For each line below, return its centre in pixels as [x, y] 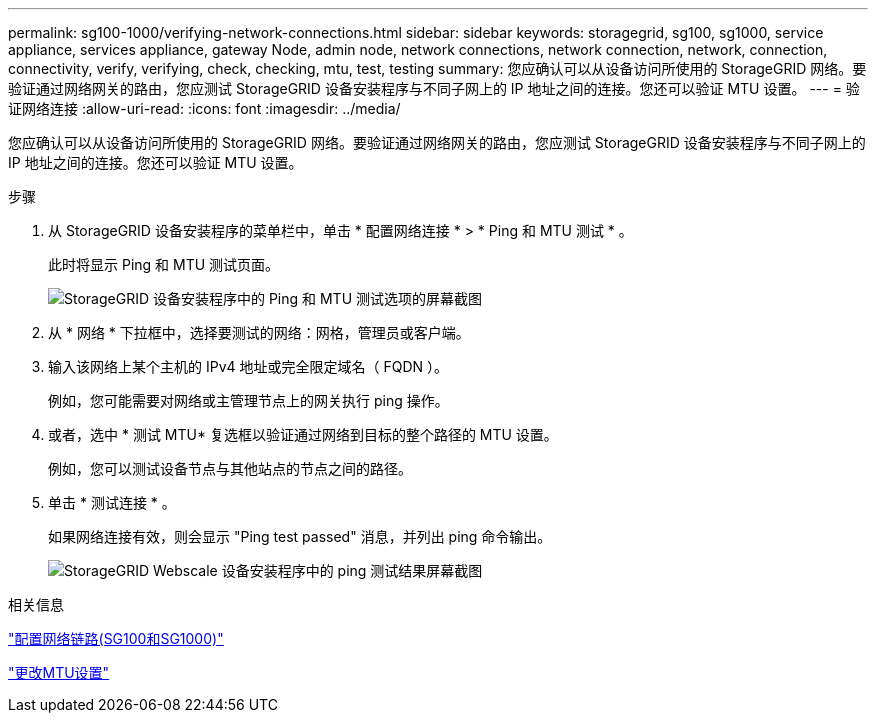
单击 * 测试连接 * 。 [112, 502]
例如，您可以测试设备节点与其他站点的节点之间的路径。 [230, 468]
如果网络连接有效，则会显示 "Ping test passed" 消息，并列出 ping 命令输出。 [300, 536]
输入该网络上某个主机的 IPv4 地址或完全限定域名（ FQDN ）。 [248, 366]
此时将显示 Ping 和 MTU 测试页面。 [164, 264]
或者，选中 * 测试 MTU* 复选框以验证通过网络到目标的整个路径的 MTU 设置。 [303, 434]
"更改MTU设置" [59, 672]
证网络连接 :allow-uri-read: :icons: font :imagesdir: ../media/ [204, 108]
